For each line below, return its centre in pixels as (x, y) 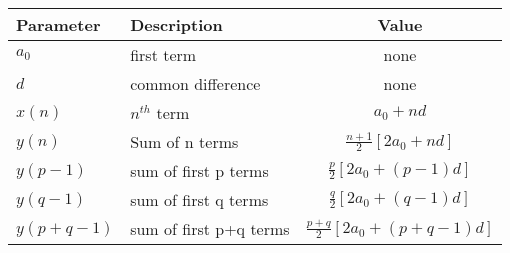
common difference (195, 83)
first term (163, 54)
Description (176, 24)
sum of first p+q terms (210, 228)
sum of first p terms (199, 170)
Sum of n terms (184, 141)
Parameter (58, 24)
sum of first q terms (199, 199)
